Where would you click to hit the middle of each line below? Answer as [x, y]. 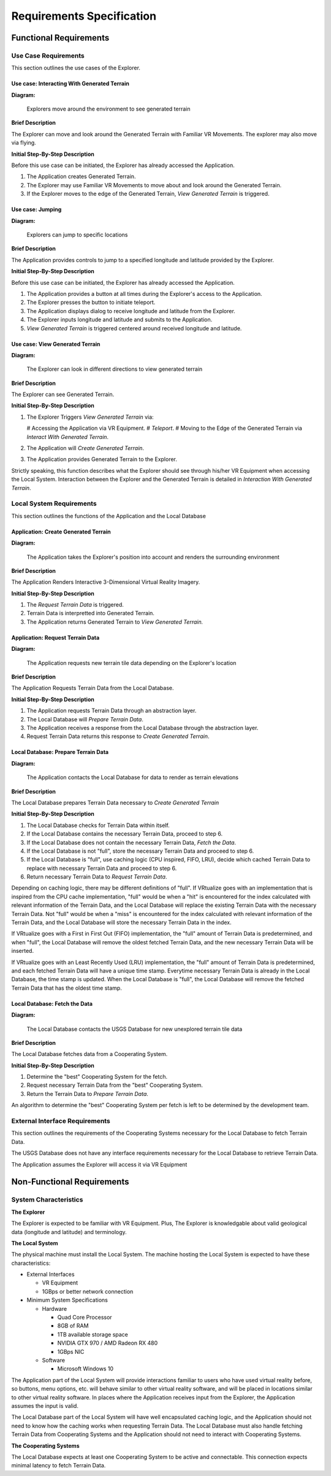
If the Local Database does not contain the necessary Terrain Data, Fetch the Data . [131, 842]
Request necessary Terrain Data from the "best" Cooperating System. [115, 1085]
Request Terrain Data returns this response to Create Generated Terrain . [118, 736]
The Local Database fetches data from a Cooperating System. [89, 1054]
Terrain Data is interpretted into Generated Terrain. [90, 613]
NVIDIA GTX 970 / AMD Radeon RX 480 [108, 1343]
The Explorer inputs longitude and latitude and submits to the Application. [120, 320]
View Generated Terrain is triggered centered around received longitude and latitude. [134, 328]
